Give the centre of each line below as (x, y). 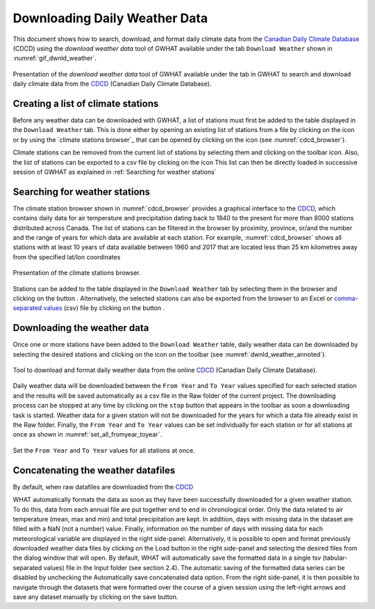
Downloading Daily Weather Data (110, 18)
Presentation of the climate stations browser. (77, 273)
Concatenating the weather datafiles (94, 470)
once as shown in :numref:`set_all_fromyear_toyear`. (87, 435)
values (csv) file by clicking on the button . (104, 308)
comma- (346, 298)
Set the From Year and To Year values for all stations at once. (104, 450)
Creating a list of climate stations (86, 103)
